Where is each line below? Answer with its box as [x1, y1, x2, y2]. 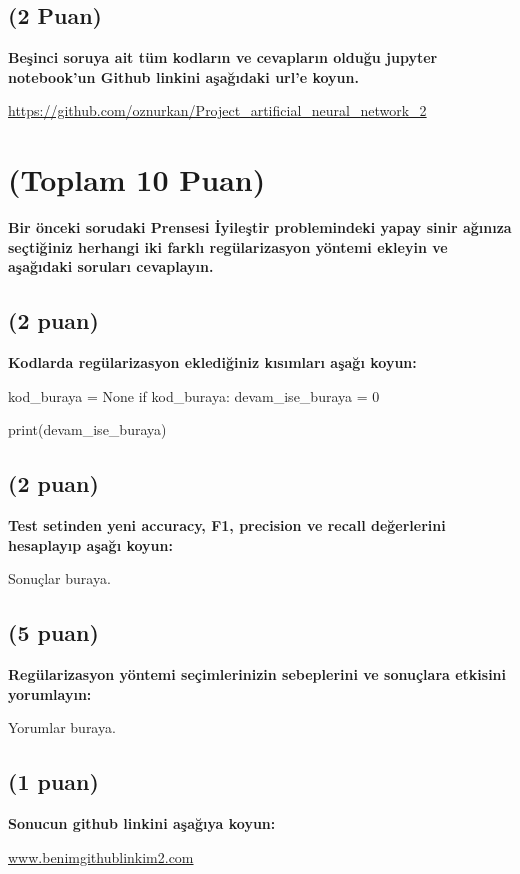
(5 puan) [8, 617, 99, 648]
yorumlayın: [8, 683, 92, 704]
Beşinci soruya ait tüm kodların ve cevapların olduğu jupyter [8, 47, 438, 68]
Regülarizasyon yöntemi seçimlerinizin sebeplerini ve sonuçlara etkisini [8, 664, 507, 685]
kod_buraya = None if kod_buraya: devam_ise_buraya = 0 [8, 385, 380, 406]
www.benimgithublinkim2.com [8, 846, 194, 867]
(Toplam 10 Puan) [8, 159, 266, 200]
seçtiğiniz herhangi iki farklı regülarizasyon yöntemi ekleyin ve [8, 236, 448, 257]
